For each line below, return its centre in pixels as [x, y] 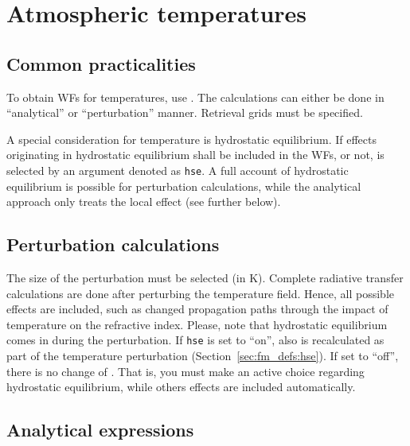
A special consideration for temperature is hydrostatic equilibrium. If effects [191, 139]
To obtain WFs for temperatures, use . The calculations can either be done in [195, 97]
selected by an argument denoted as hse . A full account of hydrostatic [178, 170]
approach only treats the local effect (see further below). [144, 202]
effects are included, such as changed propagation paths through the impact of [197, 309]
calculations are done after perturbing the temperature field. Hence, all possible [200, 293]
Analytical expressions [100, 430]
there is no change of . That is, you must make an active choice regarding [185, 371]
